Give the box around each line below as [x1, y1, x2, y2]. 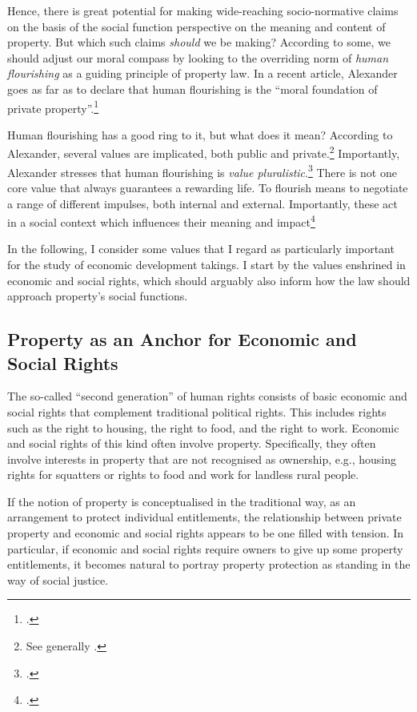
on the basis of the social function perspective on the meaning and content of [7, 18, 386, 34]
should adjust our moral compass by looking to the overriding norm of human [7, 49, 389, 66]
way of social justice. [7, 571, 109, 588]
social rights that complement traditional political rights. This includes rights [7, 403, 387, 420]
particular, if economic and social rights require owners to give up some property [7, 540, 403, 557]
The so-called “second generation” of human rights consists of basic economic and [7, 388, 407, 404]
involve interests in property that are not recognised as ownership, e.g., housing [7, 450, 397, 467]
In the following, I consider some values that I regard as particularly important [7, 240, 395, 257]
